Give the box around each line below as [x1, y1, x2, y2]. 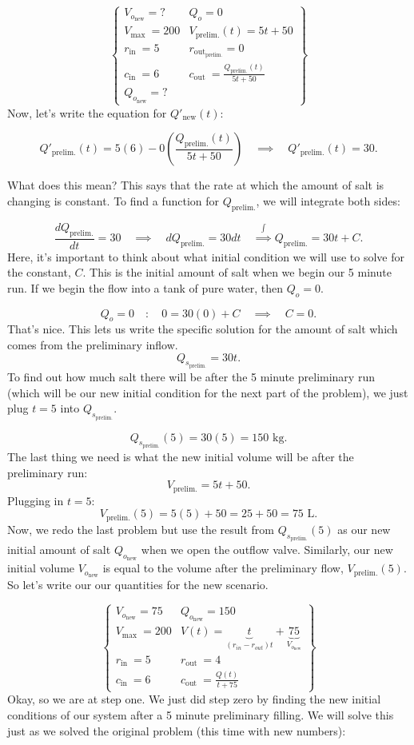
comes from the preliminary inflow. [7, 336, 178, 353]
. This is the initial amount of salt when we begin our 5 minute [82, 264, 392, 281]
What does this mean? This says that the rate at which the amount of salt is [7, 177, 384, 193]
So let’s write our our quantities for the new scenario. [7, 576, 269, 593]
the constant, [7, 264, 71, 281]
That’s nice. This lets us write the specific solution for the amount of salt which [7, 321, 398, 337]
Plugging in [7, 492, 64, 508]
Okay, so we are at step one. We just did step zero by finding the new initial [7, 691, 381, 707]
